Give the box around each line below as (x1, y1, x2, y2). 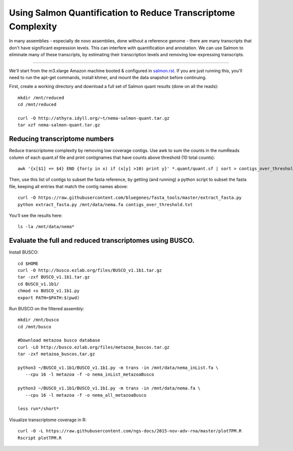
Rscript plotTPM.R (18, 435, 62, 441)
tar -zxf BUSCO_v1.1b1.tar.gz (18, 274, 90, 280)
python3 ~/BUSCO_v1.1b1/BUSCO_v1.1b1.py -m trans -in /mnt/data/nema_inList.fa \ (18, 365, 219, 371)
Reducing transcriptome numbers (9, 135, 114, 143)
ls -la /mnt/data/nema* (18, 224, 75, 230)
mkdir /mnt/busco (18, 317, 59, 322)
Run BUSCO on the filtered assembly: (9, 305, 84, 311)
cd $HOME (18, 260, 39, 266)
